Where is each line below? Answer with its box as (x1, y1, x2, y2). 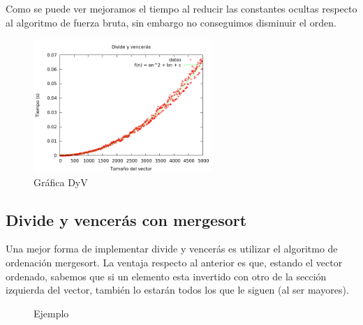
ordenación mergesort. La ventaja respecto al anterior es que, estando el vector (6, 255, 343, 269)
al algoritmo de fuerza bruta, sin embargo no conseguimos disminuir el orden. (6, 15, 336, 29)
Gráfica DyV (34, 174, 88, 189)
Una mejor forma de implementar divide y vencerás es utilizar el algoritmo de (6, 241, 338, 256)
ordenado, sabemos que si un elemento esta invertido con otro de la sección (6, 269, 327, 283)
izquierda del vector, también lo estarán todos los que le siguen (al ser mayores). (6, 282, 349, 297)
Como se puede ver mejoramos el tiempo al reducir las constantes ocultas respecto (6, 1, 357, 15)
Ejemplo (34, 305, 69, 320)
